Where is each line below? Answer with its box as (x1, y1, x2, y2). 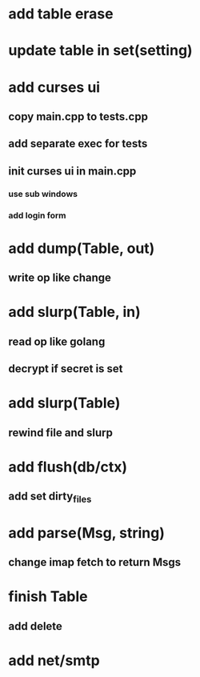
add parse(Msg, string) (8, 523, 166, 542)
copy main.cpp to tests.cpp (8, 110, 148, 123)
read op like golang (8, 334, 106, 348)
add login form (8, 210, 66, 221)
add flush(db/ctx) (8, 458, 128, 476)
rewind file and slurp (8, 426, 114, 439)
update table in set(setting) (8, 42, 194, 60)
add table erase (8, 5, 114, 23)
